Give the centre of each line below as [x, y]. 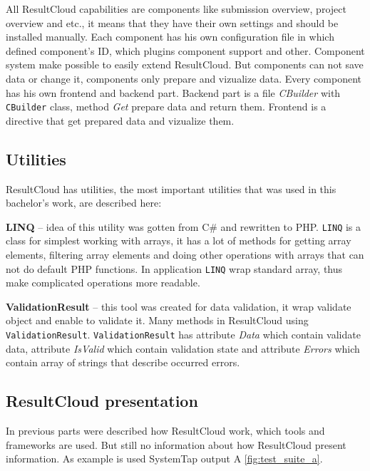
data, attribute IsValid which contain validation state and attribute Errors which [183, 348]
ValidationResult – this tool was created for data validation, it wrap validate [179, 306]
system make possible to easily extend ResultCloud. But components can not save [185, 64]
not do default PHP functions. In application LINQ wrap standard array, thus [174, 268]
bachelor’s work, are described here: [84, 203]
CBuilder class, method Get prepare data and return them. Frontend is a [166, 107]
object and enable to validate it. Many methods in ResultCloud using [157, 320]
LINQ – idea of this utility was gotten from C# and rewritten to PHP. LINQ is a [184, 226]
